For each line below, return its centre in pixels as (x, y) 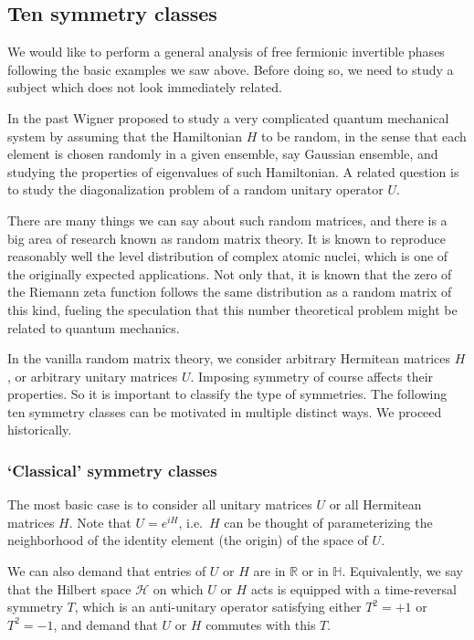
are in (269, 571)
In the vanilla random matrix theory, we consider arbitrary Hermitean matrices (229, 358)
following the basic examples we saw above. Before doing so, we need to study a (231, 69)
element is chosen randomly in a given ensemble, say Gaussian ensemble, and (223, 154)
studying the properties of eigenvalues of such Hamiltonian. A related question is (233, 171)
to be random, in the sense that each (363, 136)
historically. (40, 430)
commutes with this (261, 624)
